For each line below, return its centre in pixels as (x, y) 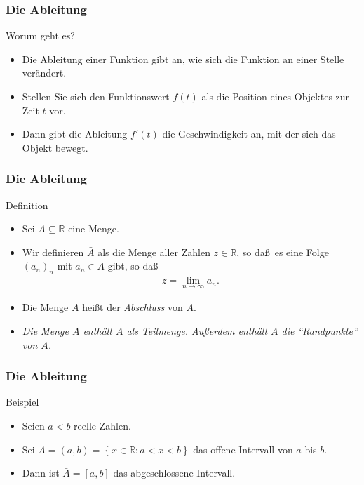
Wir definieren (53, 252)
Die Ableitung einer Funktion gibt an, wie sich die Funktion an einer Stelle (183, 59)
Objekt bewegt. (55, 147)
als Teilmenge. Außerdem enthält (197, 331)
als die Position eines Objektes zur (276, 96)
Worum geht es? (40, 35)
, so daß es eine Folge (283, 252)
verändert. (44, 73)
